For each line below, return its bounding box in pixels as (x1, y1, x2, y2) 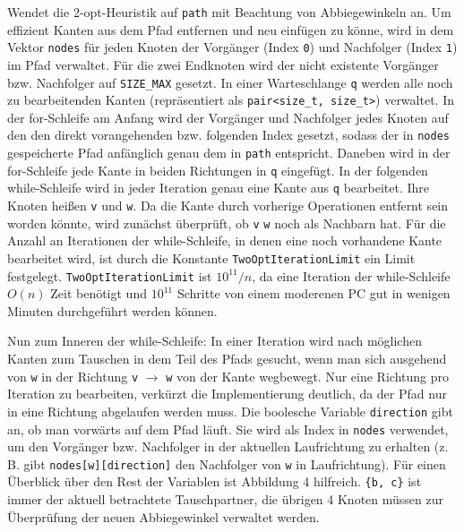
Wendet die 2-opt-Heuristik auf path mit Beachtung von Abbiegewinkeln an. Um (7, 3, 451, 21)
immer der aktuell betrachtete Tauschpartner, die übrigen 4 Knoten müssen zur (7, 490, 444, 509)
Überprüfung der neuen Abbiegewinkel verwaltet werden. (7, 507, 320, 526)
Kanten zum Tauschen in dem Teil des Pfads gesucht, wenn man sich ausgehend (7, 349, 447, 368)
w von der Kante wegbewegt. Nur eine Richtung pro (166, 366, 449, 385)
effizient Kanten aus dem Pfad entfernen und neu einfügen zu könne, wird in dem (7, 20, 454, 39)
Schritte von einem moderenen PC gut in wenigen (176, 284, 451, 303)
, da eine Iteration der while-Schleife (252, 266, 451, 285)
